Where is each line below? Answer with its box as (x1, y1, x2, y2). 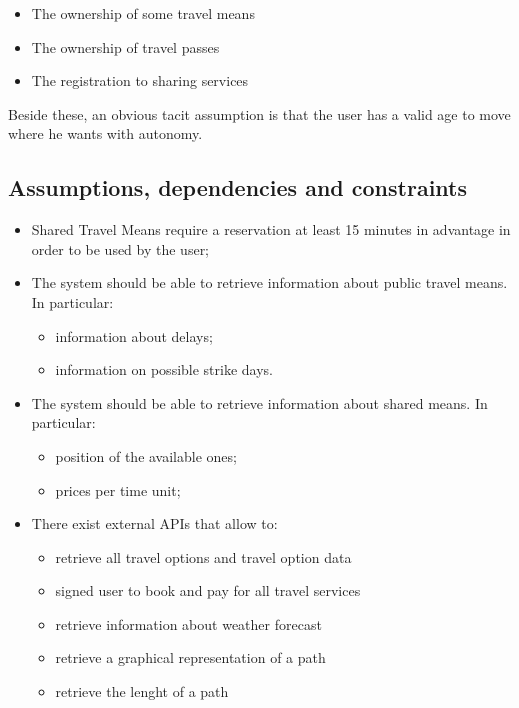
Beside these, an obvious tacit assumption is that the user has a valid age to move (8, 103, 511, 124)
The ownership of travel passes (31, 36, 220, 57)
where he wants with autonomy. (8, 123, 203, 144)
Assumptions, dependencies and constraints (8, 172, 467, 203)
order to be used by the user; (31, 238, 210, 259)
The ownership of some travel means (31, 3, 255, 23)
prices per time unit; (55, 479, 181, 500)
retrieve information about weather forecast (55, 613, 322, 634)
